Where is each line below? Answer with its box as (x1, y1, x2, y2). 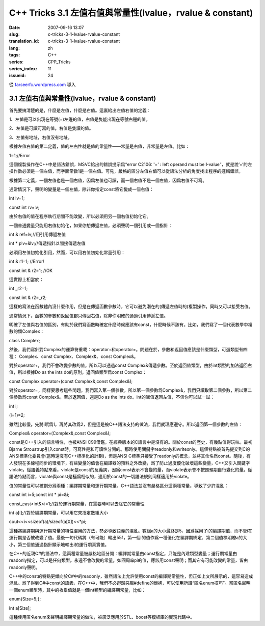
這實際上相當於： (9, 276, 44, 282)
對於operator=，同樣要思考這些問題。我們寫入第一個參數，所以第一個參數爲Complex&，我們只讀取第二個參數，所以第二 (9, 387, 252, 393)
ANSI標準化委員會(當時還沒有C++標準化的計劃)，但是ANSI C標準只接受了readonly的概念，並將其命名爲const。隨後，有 (9, 453, 251, 459)
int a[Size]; (9, 605, 31, 611)
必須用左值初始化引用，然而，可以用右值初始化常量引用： (9, 249, 125, 255)
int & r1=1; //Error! (9, 258, 44, 265)
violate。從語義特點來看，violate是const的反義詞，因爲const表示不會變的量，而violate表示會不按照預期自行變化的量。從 (9, 466, 252, 472)
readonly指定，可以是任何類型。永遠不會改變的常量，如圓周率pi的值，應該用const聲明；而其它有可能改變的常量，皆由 (9, 557, 248, 563)
